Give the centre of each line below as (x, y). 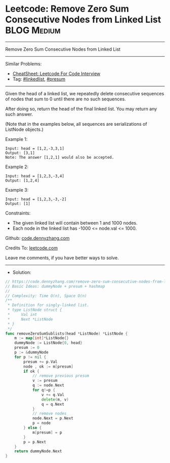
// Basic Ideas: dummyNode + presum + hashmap (55, 286)
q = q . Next (53, 404)
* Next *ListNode (30, 319)
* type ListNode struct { (35, 310)
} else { (33, 428)
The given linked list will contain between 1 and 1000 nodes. (75, 223)
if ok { (31, 371)
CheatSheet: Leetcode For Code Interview (56, 74)
